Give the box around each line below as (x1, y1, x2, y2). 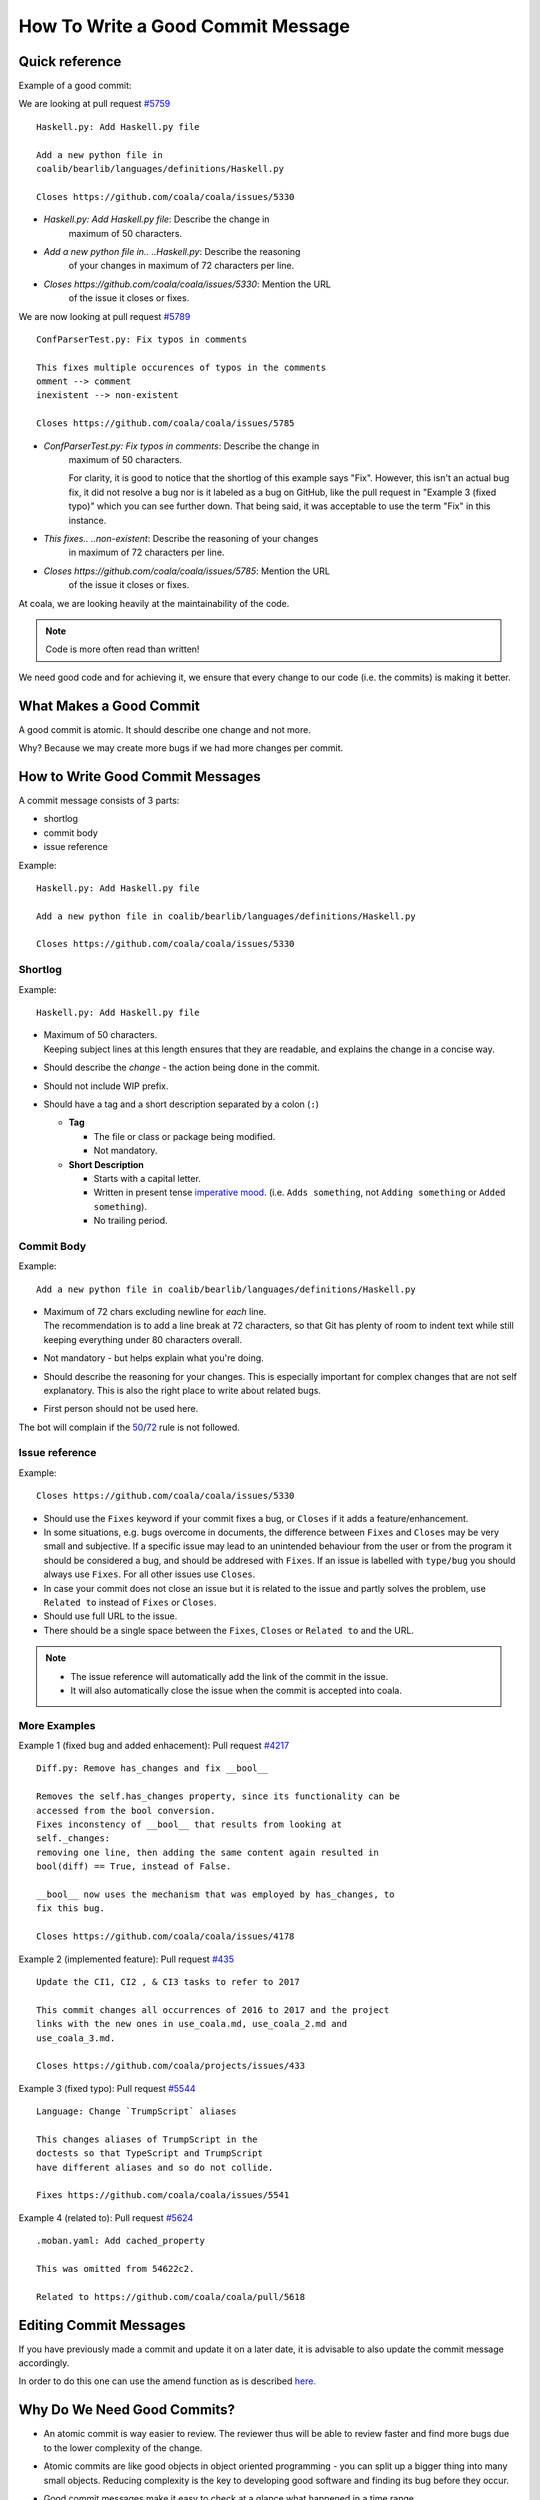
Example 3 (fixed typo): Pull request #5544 (18, 2082, 196, 2094)
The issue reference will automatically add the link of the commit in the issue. (70, 1670, 389, 1682)
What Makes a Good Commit (18, 697, 200, 714)
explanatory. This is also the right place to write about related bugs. (43, 1384, 322, 1396)
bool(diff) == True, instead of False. (36, 1861, 232, 1872)
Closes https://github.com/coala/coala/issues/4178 (36, 1931, 295, 1942)
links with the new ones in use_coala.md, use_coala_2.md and (36, 2018, 348, 2030)
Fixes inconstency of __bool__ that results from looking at (36, 1819, 342, 1830)
